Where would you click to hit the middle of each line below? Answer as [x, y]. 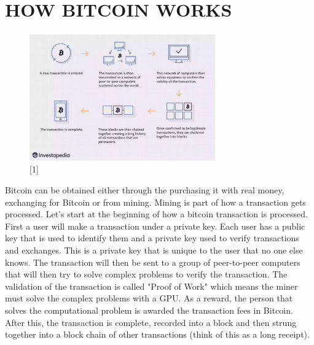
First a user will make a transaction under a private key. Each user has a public [155, 226]
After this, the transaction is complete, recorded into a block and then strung [151, 322]
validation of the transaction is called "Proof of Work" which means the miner [151, 286]
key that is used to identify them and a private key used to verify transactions [152, 238]
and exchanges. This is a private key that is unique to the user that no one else [154, 250]
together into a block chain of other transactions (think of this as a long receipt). [157, 334]
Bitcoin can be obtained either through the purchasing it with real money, [145, 190]
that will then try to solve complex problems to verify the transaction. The [146, 274]
